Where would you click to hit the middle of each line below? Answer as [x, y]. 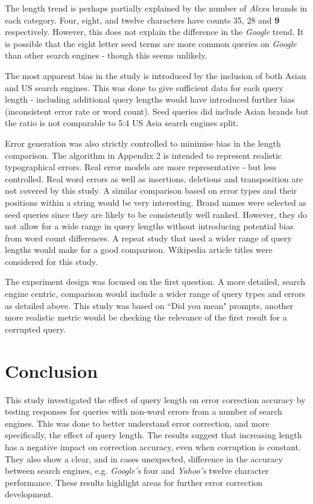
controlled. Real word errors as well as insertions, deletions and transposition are [154, 178]
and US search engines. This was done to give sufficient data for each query [144, 87]
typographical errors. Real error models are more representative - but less [141, 167]
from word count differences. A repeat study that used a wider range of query [148, 238]
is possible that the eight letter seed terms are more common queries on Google [151, 43]
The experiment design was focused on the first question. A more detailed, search [155, 282]
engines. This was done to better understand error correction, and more [137, 423]
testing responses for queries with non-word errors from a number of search [144, 411]
